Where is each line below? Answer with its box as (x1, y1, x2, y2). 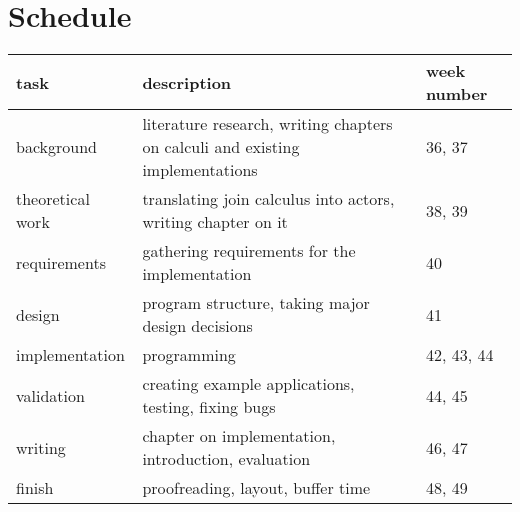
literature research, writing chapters (142, 112, 393, 136)
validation (16, 383, 85, 407)
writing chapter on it (142, 210, 288, 234)
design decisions (142, 314, 253, 338)
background (16, 135, 97, 159)
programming (142, 343, 236, 367)
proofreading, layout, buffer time (142, 476, 371, 500)
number (425, 82, 488, 106)
